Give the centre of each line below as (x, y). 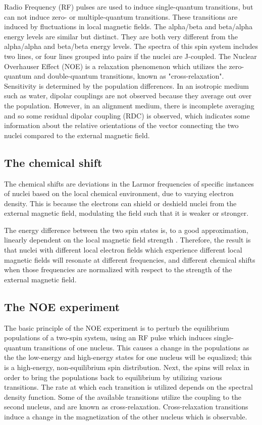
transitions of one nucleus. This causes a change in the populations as (142, 347)
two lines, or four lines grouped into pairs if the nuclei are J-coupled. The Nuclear (130, 56)
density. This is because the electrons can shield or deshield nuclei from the (120, 203)
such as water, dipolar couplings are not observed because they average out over (128, 96)
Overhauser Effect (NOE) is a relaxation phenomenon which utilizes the (115, 66)
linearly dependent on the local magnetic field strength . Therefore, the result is (127, 240)
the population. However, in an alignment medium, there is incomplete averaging (129, 105)
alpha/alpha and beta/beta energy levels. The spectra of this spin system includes (131, 46)
